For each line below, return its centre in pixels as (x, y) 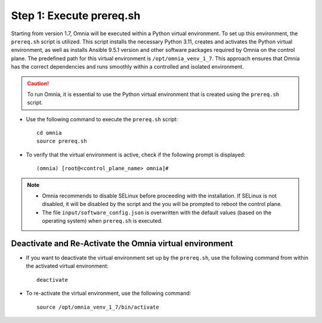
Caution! (38, 83)
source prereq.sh (62, 141)
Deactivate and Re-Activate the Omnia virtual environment (122, 244)
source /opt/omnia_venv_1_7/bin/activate (98, 307)
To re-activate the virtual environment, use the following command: (109, 293)
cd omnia (49, 133)
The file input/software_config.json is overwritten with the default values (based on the (157, 213)
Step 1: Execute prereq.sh (76, 16)
